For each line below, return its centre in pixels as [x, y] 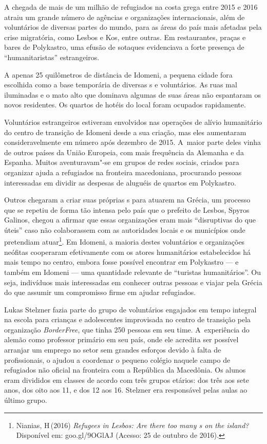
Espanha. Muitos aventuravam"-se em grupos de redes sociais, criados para [122, 162]
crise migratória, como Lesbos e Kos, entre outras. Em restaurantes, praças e [125, 37]
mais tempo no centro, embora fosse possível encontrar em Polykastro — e [121, 262]
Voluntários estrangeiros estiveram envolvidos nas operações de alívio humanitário [133, 122]
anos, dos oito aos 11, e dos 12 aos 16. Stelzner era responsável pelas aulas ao [126, 390]
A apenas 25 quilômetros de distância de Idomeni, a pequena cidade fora [118, 74]
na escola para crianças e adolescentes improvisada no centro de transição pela [128, 319]
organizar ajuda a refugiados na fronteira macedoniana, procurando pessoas [123, 172]
